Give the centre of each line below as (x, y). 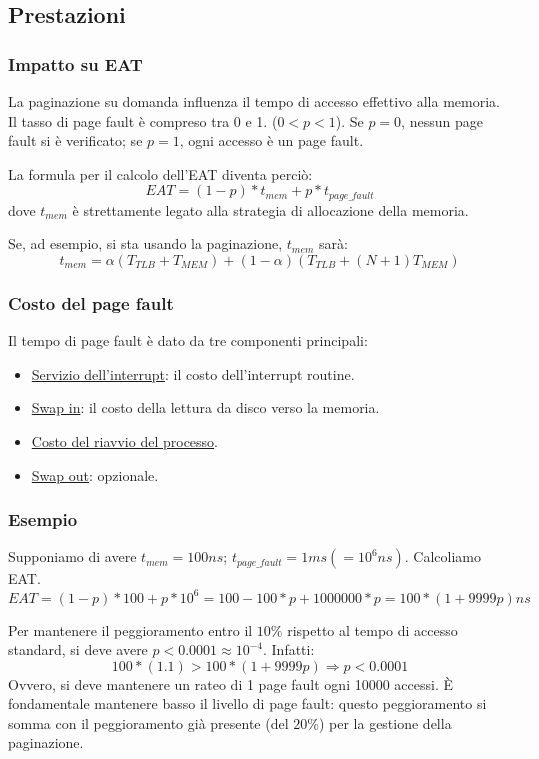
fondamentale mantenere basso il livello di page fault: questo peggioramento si (247, 703)
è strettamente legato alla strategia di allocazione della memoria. (270, 209)
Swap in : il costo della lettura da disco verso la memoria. (205, 407)
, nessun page (442, 120)
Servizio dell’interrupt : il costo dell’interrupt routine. (193, 373)
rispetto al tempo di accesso (372, 629)
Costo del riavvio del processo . (124, 441)
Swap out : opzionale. (95, 474)
